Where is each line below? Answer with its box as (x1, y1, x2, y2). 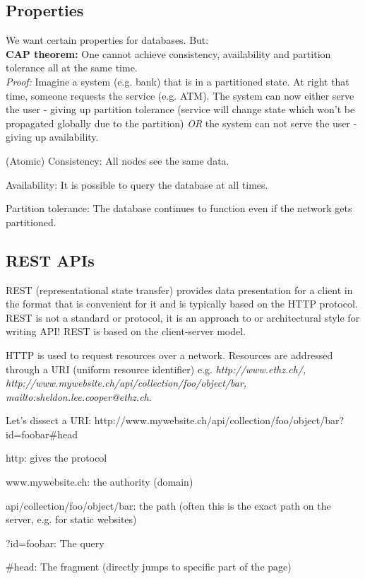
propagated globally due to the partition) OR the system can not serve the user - (6, 115, 357, 130)
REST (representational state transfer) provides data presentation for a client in (6, 282, 353, 297)
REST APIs (6, 249, 95, 271)
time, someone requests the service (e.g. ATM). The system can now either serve (6, 88, 354, 103)
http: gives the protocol (6, 450, 107, 465)
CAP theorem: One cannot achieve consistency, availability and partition (6, 46, 331, 61)
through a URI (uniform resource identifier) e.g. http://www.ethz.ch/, (6, 361, 306, 376)
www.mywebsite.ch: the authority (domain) (6, 474, 193, 489)
